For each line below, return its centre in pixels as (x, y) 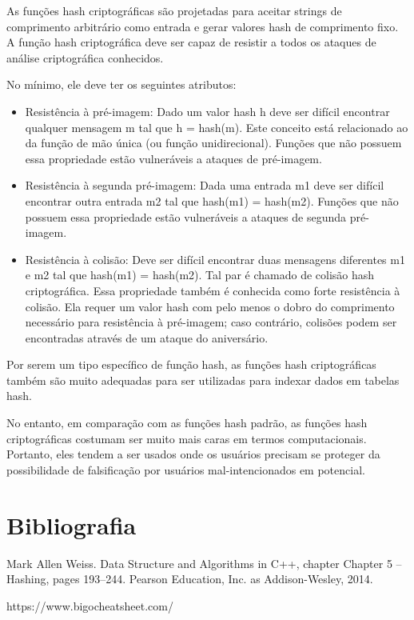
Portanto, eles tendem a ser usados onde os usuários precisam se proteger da (193, 454)
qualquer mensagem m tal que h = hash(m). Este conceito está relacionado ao (217, 127)
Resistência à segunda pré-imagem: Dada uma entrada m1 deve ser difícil (205, 185)
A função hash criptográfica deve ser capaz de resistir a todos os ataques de (191, 42)
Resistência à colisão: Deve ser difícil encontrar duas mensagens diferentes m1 (215, 259)
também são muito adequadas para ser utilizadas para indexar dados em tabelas (203, 380)
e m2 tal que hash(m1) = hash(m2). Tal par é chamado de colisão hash (200, 275)
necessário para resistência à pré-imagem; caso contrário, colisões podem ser (211, 322)
